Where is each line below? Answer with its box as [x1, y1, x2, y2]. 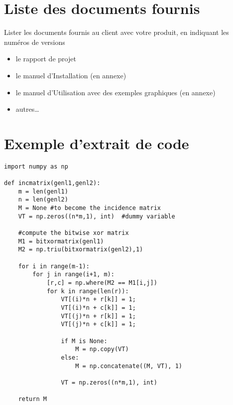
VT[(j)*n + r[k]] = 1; [61, 312, 136, 320]
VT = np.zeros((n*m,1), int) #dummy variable [18, 212, 175, 220]
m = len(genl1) [18, 188, 68, 195]
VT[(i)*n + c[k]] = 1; [61, 304, 136, 311]
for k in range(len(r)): [46, 287, 129, 295]
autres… [15, 104, 39, 114]
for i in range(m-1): [18, 262, 90, 270]
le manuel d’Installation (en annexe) [15, 70, 126, 80]
